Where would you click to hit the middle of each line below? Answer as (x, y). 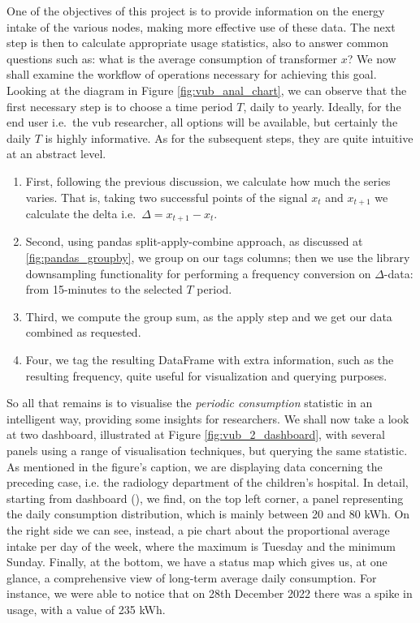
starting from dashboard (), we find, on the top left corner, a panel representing (205, 498)
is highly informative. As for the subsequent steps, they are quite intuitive (229, 137)
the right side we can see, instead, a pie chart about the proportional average (198, 529)
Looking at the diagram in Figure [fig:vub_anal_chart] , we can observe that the (207, 90)
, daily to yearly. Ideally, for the (322, 106)
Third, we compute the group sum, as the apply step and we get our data (209, 316)
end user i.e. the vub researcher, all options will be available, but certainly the (202, 122)
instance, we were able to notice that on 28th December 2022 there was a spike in (210, 593)
